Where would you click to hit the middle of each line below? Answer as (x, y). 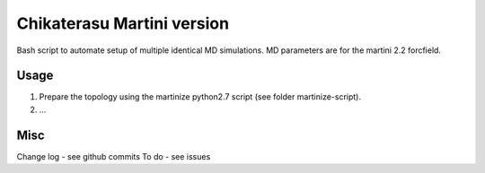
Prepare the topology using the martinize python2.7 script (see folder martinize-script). (200, 97)
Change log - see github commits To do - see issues (114, 156)
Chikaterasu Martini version (123, 23)
